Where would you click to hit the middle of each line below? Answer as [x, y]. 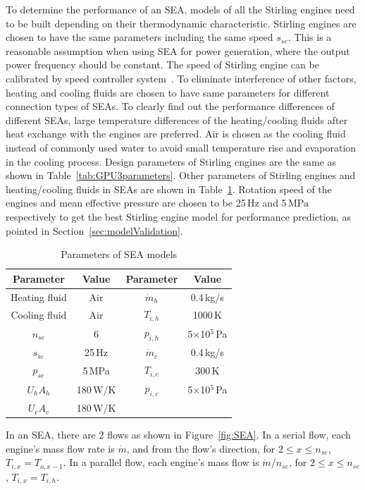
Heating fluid [39, 296]
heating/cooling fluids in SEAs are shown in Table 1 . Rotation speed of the [169, 189]
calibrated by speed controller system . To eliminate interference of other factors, [181, 78]
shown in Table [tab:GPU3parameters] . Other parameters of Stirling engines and [181, 175]
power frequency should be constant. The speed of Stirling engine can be [162, 65]
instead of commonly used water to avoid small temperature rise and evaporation [181, 147]
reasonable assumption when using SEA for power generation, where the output [178, 50]
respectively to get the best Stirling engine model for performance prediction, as [179, 216]
